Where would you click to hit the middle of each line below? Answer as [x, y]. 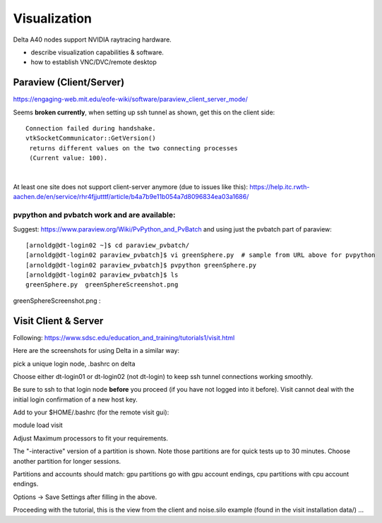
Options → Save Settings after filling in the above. [85, 497]
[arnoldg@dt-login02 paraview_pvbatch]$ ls [102, 275]
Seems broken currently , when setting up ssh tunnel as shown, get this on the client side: [144, 112]
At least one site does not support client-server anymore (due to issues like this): [131, 186]
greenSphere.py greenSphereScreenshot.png [102, 285]
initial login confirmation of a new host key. [75, 399]
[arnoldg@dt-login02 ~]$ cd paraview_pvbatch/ [108, 245]
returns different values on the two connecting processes [133, 148]
